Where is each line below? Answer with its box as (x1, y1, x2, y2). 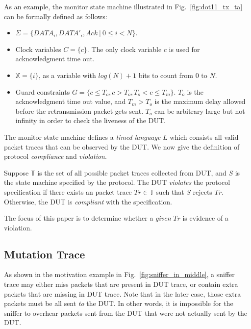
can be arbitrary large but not (154, 105, 245, 116)
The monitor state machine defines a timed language (4, 131, 161, 142)
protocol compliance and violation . (4, 151, 107, 161)
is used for (169, 44, 200, 54)
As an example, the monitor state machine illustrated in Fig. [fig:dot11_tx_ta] (4, 1, 243, 11)
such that (156, 186, 184, 197)
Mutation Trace (4, 246, 85, 261)
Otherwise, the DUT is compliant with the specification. (4, 196, 173, 206)
